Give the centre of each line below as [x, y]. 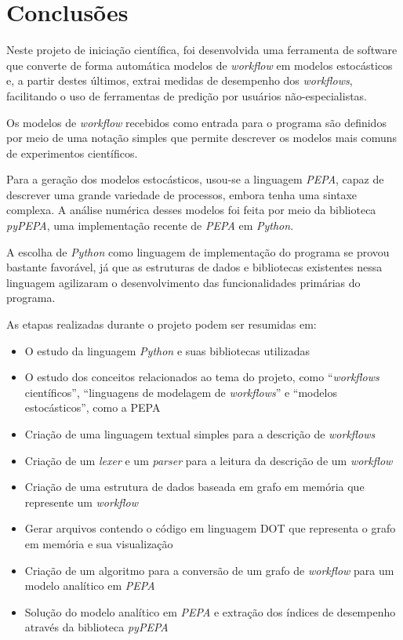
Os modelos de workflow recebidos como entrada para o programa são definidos [196, 122]
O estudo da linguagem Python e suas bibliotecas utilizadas [167, 350]
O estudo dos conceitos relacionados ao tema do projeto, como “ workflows [202, 377]
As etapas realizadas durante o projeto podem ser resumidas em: [162, 324]
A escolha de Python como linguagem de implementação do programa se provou [198, 251]
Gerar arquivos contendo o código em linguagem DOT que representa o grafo [210, 528]
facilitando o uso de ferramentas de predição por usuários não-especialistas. [187, 95]
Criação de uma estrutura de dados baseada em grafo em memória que [194, 487]
